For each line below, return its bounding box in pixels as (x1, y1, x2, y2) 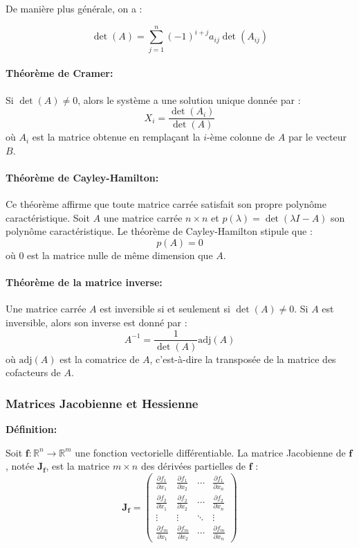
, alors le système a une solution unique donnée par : (77, 92, 301, 107)
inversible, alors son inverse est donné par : (6, 315, 187, 329)
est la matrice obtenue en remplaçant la (32, 130, 201, 144)
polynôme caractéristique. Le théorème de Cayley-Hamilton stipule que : (6, 224, 313, 238)
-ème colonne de (207, 130, 275, 144)
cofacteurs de (6, 365, 61, 380)
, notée (6, 459, 35, 473)
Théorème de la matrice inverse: (6, 275, 163, 290)
